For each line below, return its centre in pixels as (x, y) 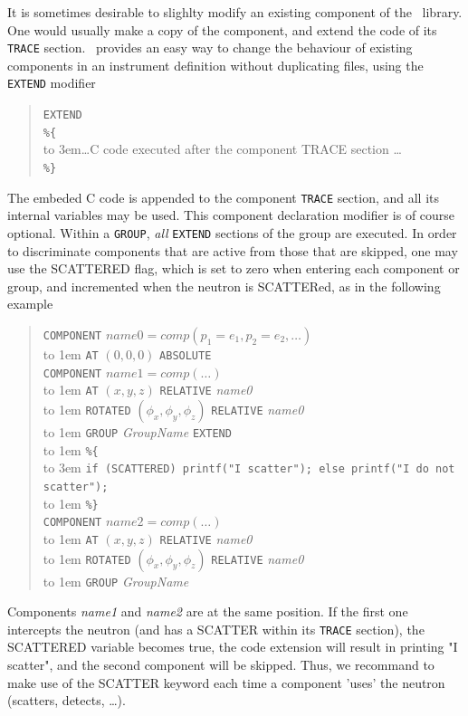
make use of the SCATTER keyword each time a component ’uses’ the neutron (226, 682)
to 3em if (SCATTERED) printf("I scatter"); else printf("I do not (249, 468)
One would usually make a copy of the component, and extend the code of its (222, 29)
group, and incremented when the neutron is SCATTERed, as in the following (224, 286)
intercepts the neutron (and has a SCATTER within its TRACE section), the (216, 629)
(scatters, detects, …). (67, 700)
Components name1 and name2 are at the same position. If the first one (208, 611)
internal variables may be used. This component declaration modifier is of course (231, 215)
